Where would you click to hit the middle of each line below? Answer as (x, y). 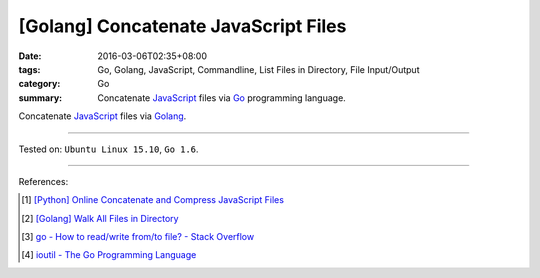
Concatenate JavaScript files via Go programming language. (222, 97)
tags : (29, 69)
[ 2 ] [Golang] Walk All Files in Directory (100, 218)
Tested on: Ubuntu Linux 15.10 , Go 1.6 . (108, 149)
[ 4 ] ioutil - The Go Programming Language (109, 255)
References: (43, 181)
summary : (40, 97)
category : (39, 84)
